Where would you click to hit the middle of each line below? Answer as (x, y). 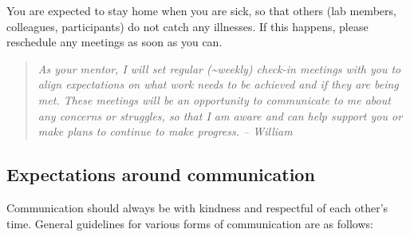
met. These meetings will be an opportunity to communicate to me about (214, 99)
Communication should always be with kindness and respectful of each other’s (197, 207)
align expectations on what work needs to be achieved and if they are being (218, 84)
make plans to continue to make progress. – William (165, 131)
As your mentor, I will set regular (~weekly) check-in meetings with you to (219, 68)
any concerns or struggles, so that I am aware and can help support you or (220, 115)
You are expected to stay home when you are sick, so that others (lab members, (201, 10)
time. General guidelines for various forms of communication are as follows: (190, 223)
